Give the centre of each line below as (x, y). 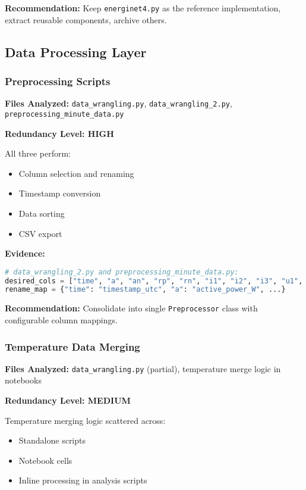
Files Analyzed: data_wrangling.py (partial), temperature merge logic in (143, 368)
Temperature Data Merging (72, 346)
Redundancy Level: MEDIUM (68, 400)
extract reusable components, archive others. (86, 19)
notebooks (23, 380)
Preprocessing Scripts (58, 81)
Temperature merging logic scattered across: (85, 420)
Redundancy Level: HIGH (59, 133)
